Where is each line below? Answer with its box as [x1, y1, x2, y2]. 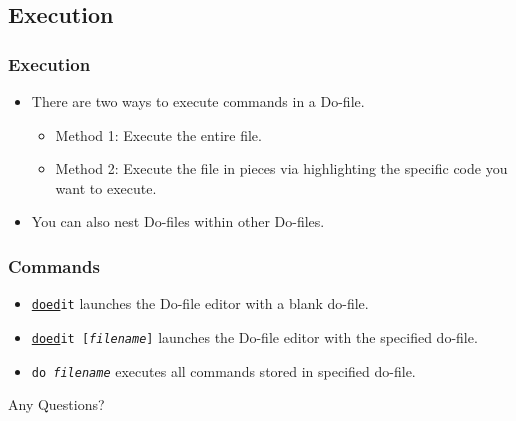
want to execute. [55, 177, 157, 198]
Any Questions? [8, 394, 105, 415]
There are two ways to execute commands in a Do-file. [31, 91, 365, 111]
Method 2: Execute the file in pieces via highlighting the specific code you [55, 158, 508, 179]
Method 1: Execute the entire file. [55, 124, 262, 145]
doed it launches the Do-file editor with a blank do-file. [31, 293, 369, 314]
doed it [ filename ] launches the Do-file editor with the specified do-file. [31, 326, 478, 347]
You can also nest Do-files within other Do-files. [31, 211, 325, 232]
